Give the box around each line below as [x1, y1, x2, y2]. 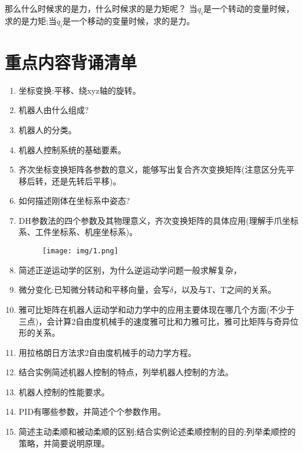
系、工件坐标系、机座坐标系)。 [18, 226, 138, 238]
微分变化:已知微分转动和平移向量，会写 [18, 283, 170, 296]
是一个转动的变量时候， [203, 2, 295, 14]
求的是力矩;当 [5, 14, 57, 27]
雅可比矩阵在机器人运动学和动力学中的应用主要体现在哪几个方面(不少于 [18, 303, 295, 315]
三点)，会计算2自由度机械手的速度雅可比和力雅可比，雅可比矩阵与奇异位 [18, 315, 299, 327]
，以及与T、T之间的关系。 [173, 283, 276, 296]
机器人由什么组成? [18, 104, 89, 116]
